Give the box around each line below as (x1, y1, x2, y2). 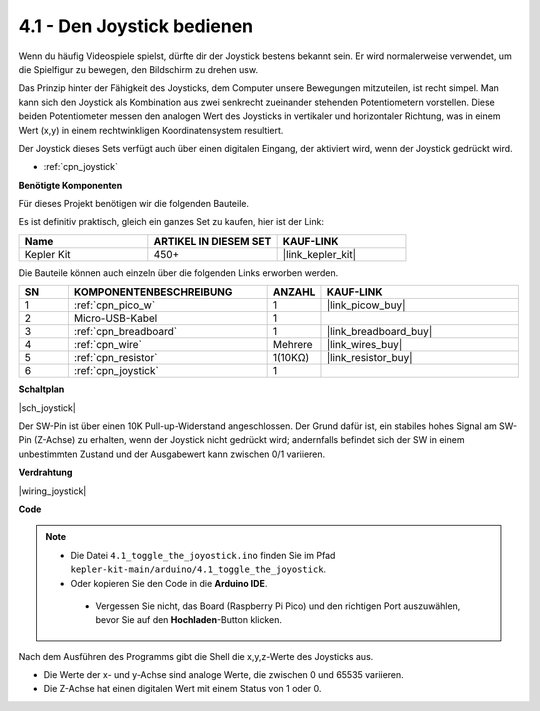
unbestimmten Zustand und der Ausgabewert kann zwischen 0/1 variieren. (18, 448, 326, 460)
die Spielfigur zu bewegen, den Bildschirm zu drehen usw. (18, 63, 259, 75)
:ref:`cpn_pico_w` (73, 298, 156, 312)
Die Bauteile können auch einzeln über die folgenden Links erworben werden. (18, 266, 339, 279)
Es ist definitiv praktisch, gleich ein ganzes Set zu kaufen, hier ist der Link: (18, 216, 325, 228)
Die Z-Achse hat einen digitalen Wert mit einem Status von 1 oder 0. (43, 683, 322, 695)
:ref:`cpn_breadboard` (73, 325, 178, 339)
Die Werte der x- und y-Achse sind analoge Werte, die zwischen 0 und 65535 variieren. (43, 669, 404, 681)
